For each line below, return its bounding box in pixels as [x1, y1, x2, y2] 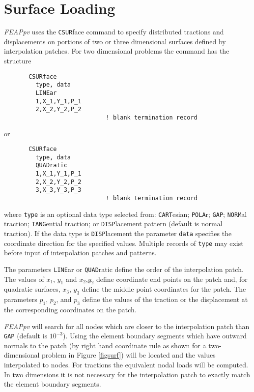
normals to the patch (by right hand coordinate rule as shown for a [4, 340, 206, 350]
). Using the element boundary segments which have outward [63, 331, 247, 341]
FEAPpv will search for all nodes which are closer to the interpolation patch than [4, 321, 250, 331]
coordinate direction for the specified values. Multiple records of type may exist [4, 238, 244, 248]
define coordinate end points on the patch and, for [96, 273, 248, 284]
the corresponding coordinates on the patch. [4, 304, 137, 314]
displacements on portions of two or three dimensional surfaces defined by [4, 36, 226, 46]
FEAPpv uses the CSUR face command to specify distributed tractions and [4, 27, 224, 37]
